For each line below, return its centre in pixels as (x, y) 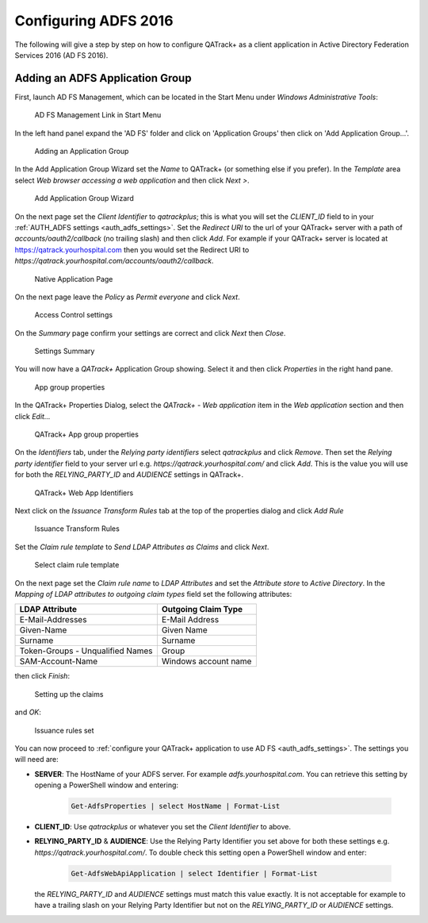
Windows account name (206, 661)
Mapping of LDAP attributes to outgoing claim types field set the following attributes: (153, 594)
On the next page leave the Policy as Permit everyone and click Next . (128, 297)
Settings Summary (65, 351)
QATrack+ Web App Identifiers (84, 493)
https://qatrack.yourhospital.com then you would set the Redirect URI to (132, 249)
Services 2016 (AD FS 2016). (61, 55)
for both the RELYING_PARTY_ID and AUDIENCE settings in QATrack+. (129, 475)
